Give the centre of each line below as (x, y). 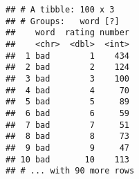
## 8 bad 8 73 (67, 136)
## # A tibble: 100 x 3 (60, 10)
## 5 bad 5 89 (67, 102)
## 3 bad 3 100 (67, 78)
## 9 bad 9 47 (67, 148)
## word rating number (67, 33)
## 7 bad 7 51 (67, 125)
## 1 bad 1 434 (67, 56)
